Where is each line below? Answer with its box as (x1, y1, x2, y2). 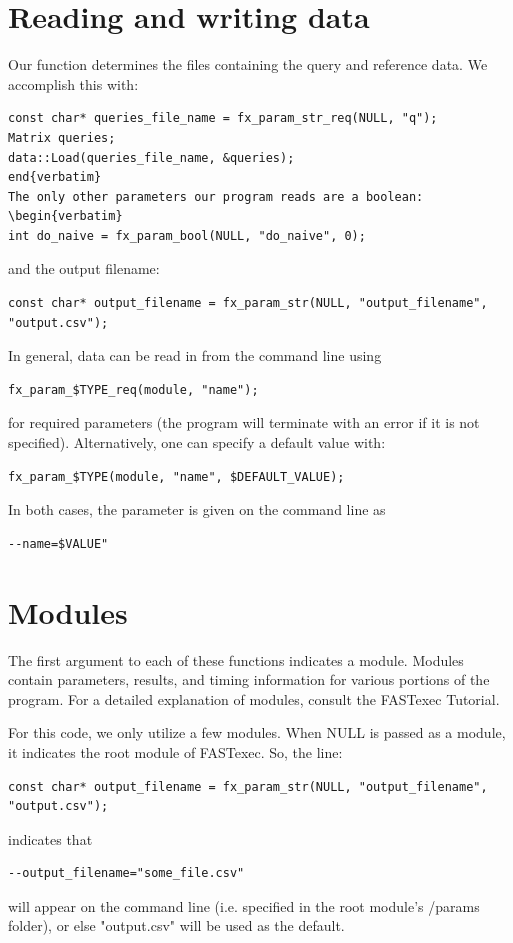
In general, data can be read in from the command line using (8, 345, 382, 366)
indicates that (8, 828, 93, 849)
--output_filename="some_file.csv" (8, 866, 245, 881)
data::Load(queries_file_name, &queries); (8, 150, 295, 165)
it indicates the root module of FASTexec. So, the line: (8, 741, 343, 762)
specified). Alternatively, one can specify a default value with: (8, 432, 386, 453)
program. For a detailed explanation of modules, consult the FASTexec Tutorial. (8, 688, 500, 709)
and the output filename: (8, 258, 160, 279)
